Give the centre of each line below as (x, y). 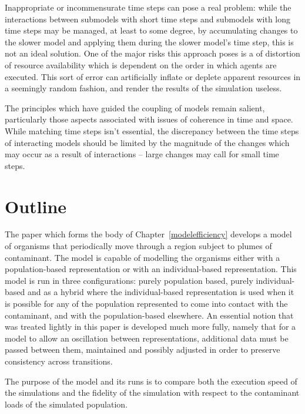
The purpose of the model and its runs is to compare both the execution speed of (151, 381)
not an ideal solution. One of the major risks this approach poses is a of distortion (152, 53)
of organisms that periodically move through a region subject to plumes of (138, 246)
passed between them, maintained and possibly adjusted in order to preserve (143, 350)
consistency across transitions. (59, 361)
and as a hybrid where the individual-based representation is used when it (161, 292)
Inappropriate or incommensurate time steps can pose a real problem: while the (148, 7)
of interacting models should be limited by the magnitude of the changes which (147, 142)
